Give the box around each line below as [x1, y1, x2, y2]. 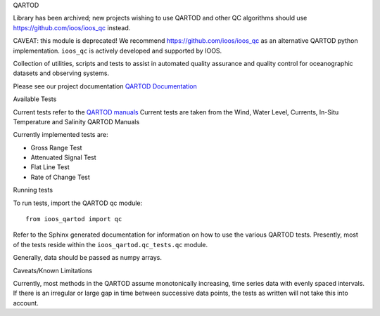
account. [13, 298, 39, 307]
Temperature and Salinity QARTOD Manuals [13, 117, 140, 126]
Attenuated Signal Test [30, 153, 96, 162]
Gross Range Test [30, 143, 82, 152]
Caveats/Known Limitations [13, 266, 93, 275]
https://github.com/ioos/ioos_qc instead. [13, 23, 131, 32]
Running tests [13, 186, 53, 195]
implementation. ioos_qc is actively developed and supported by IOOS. [13, 46, 222, 55]
